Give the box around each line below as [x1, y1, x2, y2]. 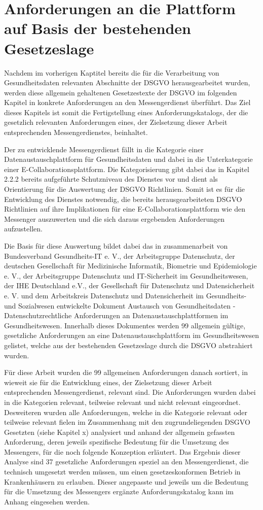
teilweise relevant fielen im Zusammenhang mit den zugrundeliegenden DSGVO [4, 417, 250, 427]
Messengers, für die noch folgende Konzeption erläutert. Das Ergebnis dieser [4, 446, 241, 457]
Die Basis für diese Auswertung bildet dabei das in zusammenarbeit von [4, 241, 228, 251]
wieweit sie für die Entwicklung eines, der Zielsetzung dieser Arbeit [4, 377, 212, 387]
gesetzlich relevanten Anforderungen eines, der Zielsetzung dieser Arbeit [4, 117, 228, 127]
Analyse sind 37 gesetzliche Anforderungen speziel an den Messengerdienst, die [4, 456, 249, 467]
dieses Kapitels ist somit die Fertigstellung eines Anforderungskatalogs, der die [4, 107, 248, 117]
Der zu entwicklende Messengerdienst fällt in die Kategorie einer [4, 144, 204, 154]
